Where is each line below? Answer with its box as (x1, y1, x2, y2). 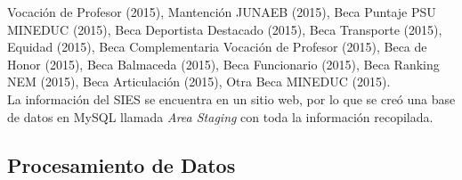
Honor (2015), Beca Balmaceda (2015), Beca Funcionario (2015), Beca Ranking (7, 54, 440, 73)
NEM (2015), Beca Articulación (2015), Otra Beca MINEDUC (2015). (7, 72, 391, 91)
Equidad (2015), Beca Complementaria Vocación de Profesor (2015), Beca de (7, 37, 427, 56)
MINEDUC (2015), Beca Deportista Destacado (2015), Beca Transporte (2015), (7, 20, 442, 38)
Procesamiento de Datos (7, 151, 236, 178)
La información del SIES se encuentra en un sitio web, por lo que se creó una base (7, 89, 456, 108)
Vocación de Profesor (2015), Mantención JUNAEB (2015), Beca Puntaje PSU (7, 3, 436, 20)
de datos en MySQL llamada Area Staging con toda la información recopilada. (7, 107, 434, 126)
